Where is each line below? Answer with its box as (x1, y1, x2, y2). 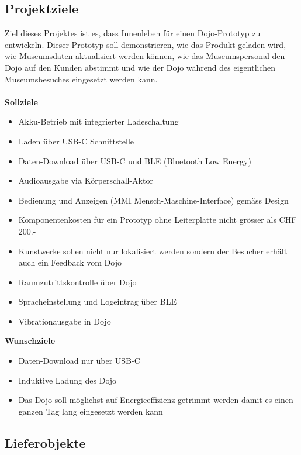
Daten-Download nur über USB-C (18, 354, 140, 367)
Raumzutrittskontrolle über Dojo (18, 275, 137, 288)
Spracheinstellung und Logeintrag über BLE (18, 295, 177, 308)
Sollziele (5, 95, 38, 108)
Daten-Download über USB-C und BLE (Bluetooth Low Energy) (18, 154, 251, 167)
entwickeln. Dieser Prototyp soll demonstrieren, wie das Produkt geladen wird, (5, 38, 286, 50)
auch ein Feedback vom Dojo (18, 256, 122, 268)
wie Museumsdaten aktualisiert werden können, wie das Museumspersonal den (5, 50, 285, 62)
